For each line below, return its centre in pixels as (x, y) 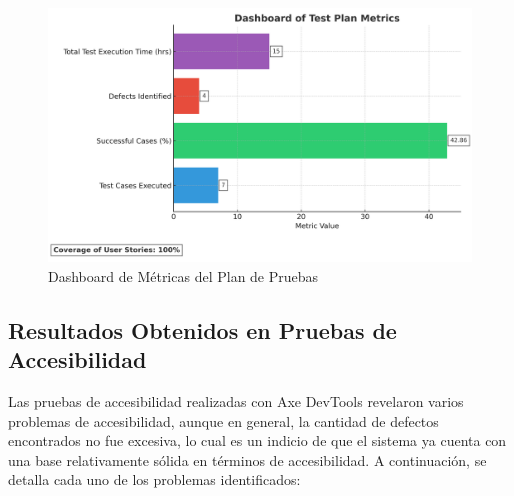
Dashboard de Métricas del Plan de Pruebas (183, 275)
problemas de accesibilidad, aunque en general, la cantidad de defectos (223, 420)
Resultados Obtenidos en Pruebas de (202, 329)
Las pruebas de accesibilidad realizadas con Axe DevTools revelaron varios (236, 401)
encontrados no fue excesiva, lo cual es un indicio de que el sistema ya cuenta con (257, 440)
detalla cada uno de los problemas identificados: (154, 479)
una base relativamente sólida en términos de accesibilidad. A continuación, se (247, 459)
